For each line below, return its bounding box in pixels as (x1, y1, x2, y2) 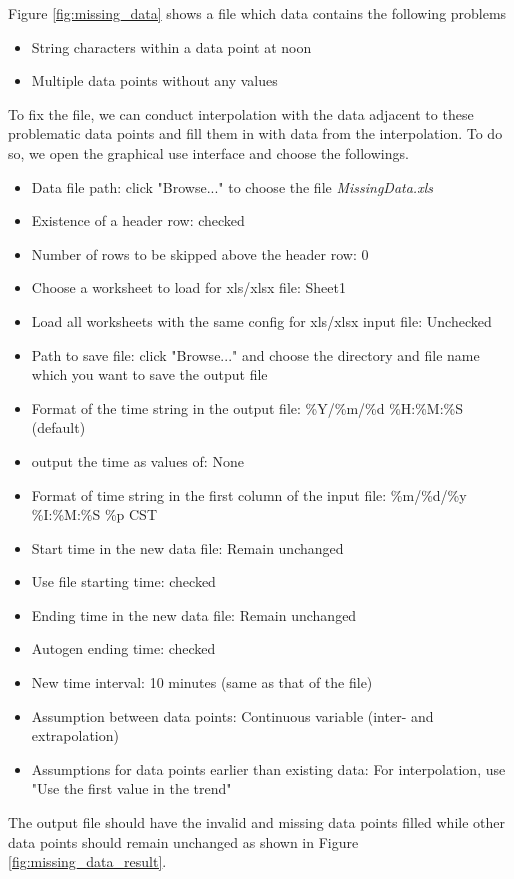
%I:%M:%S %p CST (31, 504, 158, 525)
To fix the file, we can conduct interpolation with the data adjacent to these (8, 103, 474, 124)
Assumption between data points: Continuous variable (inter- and (31, 705, 434, 726)
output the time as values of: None (31, 450, 244, 471)
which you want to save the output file (31, 364, 268, 385)
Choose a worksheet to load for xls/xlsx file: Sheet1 (31, 277, 346, 298)
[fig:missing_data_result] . (8, 851, 167, 872)
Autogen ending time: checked (31, 638, 216, 659)
